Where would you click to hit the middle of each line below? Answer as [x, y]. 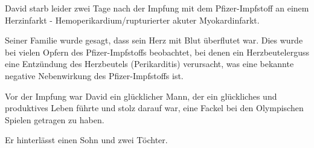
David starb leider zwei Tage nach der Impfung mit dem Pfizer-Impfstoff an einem [157, 8]
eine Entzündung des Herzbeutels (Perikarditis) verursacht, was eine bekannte [149, 64]
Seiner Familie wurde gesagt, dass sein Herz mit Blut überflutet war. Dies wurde [154, 40]
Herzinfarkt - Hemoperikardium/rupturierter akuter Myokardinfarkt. [132, 20]
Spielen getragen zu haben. [55, 119]
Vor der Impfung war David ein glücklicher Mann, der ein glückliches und [141, 96]
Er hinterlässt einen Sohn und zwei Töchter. [86, 140]
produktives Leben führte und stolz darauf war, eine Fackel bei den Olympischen [154, 108]
